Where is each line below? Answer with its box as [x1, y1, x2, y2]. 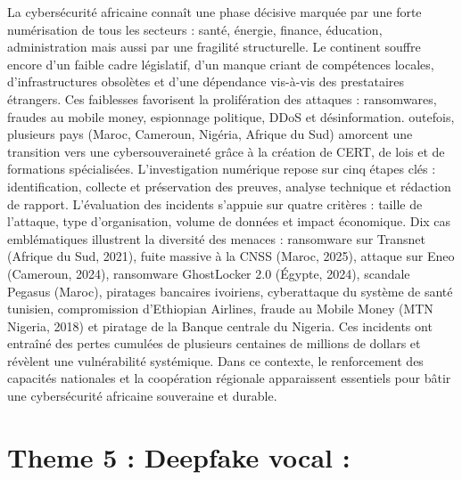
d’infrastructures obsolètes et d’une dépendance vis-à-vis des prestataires [7, 72, 404, 91]
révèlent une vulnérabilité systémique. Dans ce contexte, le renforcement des [7, 351, 424, 370]
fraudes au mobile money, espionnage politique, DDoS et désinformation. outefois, [7, 107, 455, 126]
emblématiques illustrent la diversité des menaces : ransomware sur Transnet [7, 229, 426, 248]
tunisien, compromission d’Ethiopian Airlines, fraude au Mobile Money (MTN [7, 299, 433, 318]
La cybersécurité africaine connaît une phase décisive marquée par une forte [7, 3, 422, 20]
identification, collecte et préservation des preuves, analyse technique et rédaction [7, 176, 451, 195]
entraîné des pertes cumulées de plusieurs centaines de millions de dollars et [7, 334, 421, 353]
